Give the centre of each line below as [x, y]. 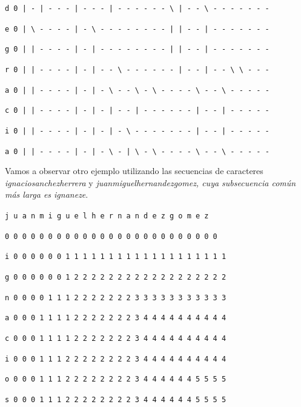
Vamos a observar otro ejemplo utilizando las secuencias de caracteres [134, 171]
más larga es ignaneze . [47, 194]
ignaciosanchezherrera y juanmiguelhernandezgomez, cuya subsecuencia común [150, 182]
